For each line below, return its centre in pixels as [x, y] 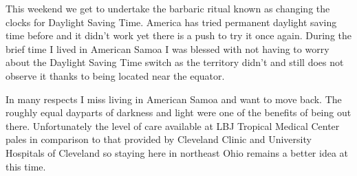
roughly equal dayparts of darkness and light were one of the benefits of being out [178, 112]
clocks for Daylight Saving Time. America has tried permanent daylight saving [171, 22]
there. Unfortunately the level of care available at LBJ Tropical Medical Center [173, 125]
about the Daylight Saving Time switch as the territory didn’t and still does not [175, 62]
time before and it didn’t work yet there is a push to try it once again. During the [179, 35]
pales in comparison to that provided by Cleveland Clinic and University [159, 139]
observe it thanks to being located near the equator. [115, 75]
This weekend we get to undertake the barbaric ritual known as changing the [168, 8]
